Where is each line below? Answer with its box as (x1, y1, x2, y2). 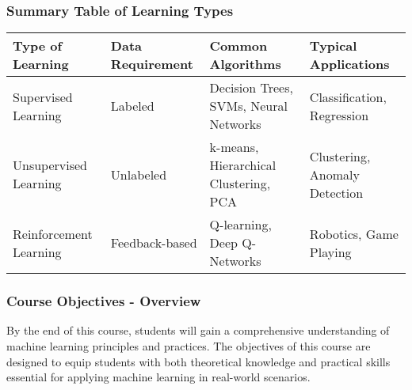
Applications (309, 55, 390, 74)
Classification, (309, 87, 387, 106)
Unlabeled (110, 165, 167, 184)
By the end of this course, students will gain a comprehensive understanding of (6, 322, 390, 339)
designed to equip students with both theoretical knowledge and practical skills (6, 353, 391, 369)
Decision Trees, (209, 78, 293, 97)
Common (209, 36, 268, 55)
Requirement (110, 55, 193, 74)
